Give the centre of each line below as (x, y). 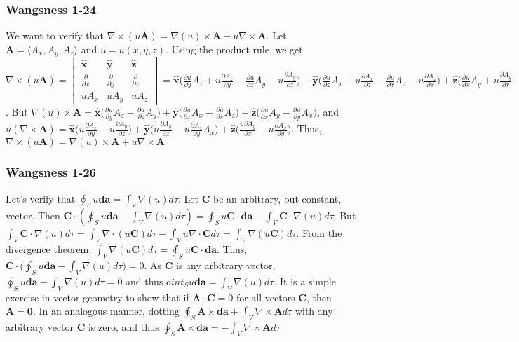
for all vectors (265, 297)
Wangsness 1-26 (51, 172)
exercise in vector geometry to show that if (97, 297)
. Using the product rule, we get (234, 49)
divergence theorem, (49, 249)
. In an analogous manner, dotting (106, 311)
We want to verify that (55, 35)
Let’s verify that (41, 198)
